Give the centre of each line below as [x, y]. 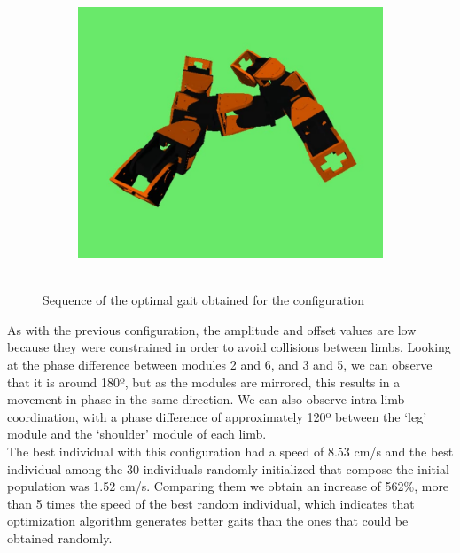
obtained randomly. [60, 537]
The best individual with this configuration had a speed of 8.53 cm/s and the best [230, 451]
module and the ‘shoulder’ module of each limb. [137, 434]
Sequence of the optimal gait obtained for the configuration [203, 300]
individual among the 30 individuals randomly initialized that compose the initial [228, 468]
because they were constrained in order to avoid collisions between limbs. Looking [229, 347]
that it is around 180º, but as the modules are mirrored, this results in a [204, 382]
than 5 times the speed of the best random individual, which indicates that [211, 503]
